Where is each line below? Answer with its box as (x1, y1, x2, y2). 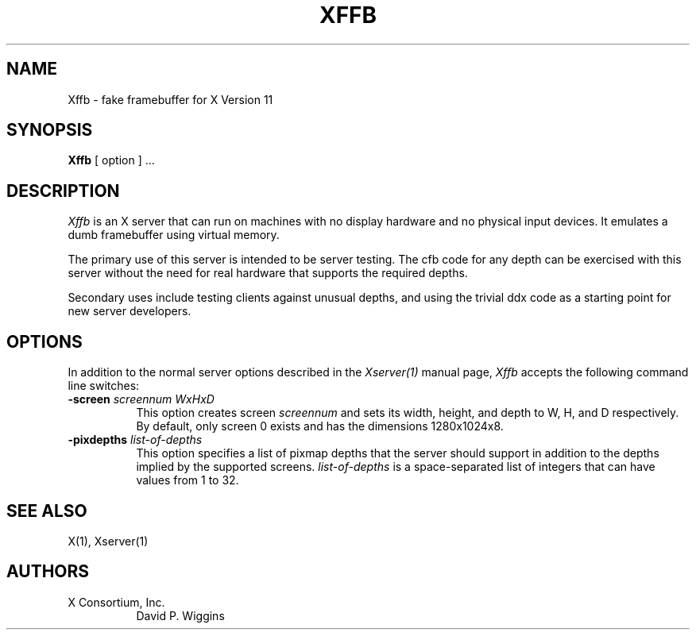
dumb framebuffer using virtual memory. (68, 228, 280, 242)
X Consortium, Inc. (68, 595, 165, 609)
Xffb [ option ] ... (68, 153, 155, 168)
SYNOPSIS (6, 120, 93, 141)
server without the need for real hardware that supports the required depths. (68, 266, 468, 280)
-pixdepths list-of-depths (68, 433, 203, 447)
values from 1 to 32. (136, 473, 239, 488)
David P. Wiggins (136, 608, 225, 623)
